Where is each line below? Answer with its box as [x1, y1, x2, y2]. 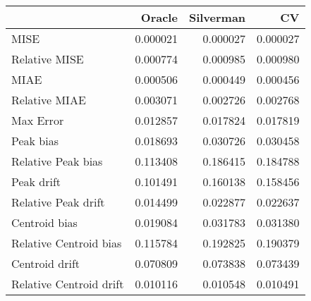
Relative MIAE [11, 92, 86, 108]
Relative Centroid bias [11, 235, 122, 251]
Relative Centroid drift [11, 276, 124, 292]
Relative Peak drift [11, 194, 105, 210]
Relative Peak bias [11, 153, 103, 169]
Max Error [11, 112, 64, 128]
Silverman [188, 9, 246, 25]
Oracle [140, 9, 178, 25]
